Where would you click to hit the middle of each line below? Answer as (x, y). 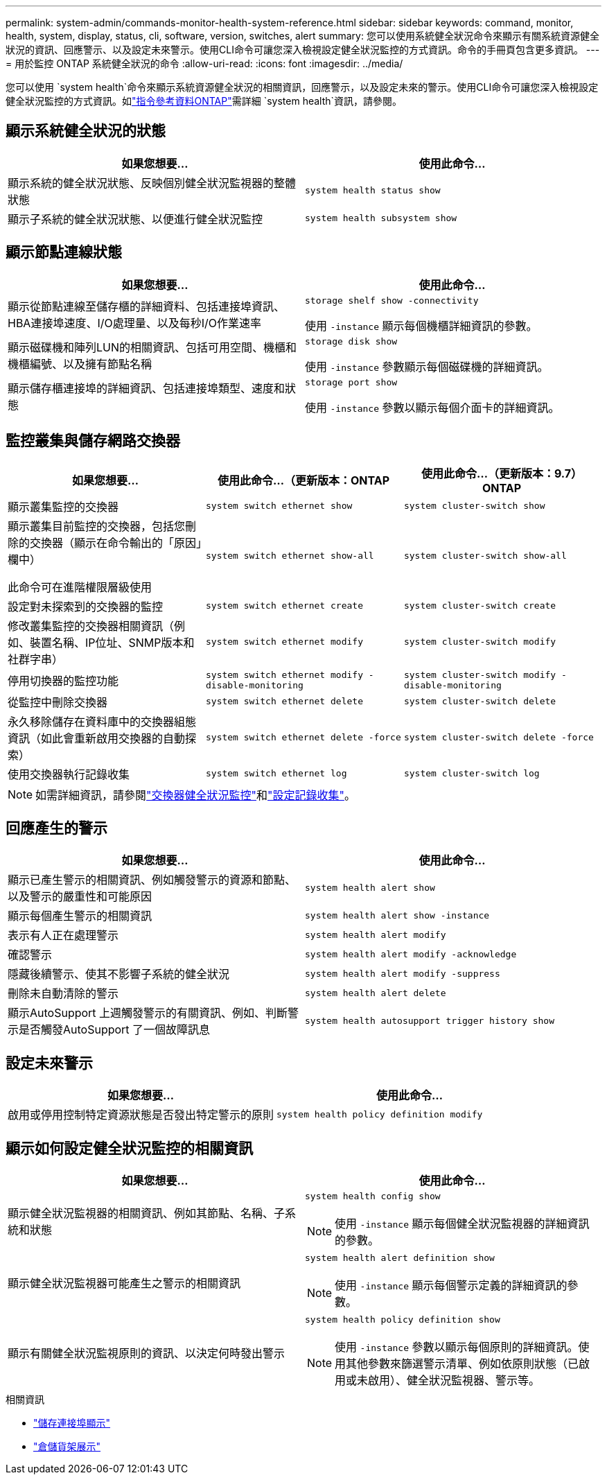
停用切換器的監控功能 (63, 680)
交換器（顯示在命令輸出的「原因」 (116, 542)
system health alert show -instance (397, 915)
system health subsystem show (381, 218)
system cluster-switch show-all (485, 556)
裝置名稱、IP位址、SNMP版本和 (112, 642)
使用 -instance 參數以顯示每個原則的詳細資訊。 (457, 1347)
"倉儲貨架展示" (67, 1447)
